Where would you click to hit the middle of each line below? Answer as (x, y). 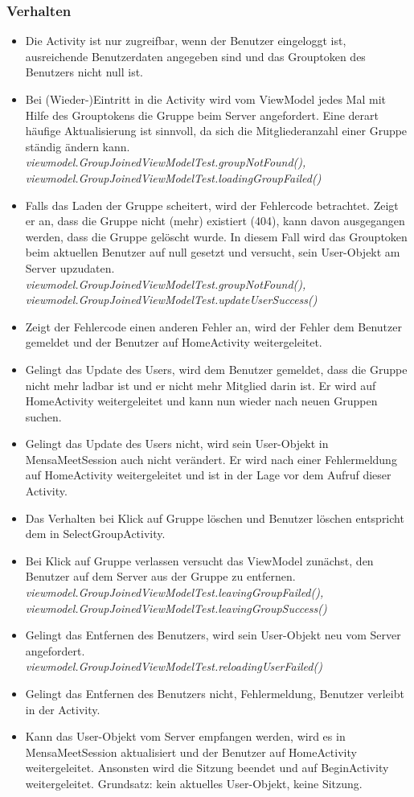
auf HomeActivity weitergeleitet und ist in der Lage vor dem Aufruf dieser (208, 475)
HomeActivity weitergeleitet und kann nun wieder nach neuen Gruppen (201, 401)
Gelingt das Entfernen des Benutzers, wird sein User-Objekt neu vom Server (213, 635)
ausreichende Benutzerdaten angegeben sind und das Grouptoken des (195, 56)
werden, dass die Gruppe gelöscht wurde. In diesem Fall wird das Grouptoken (216, 236)
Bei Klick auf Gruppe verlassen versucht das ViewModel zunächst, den (199, 560)
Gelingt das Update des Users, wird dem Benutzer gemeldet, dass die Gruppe (216, 369)
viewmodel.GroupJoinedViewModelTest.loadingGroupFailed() (173, 177)
